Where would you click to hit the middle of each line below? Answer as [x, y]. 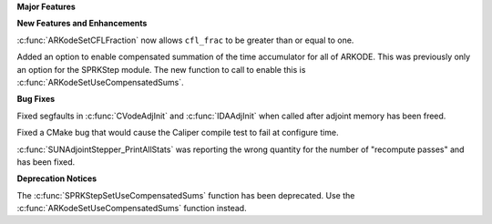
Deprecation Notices [57, 178]
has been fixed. [46, 162]
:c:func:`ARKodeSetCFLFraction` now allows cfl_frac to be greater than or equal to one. [185, 40]
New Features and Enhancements [82, 24]
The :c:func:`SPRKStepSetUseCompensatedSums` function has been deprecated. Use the [186, 195]
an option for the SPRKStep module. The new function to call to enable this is [161, 69]
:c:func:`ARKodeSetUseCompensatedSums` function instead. [132, 209]
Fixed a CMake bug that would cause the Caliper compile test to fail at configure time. [178, 133]
